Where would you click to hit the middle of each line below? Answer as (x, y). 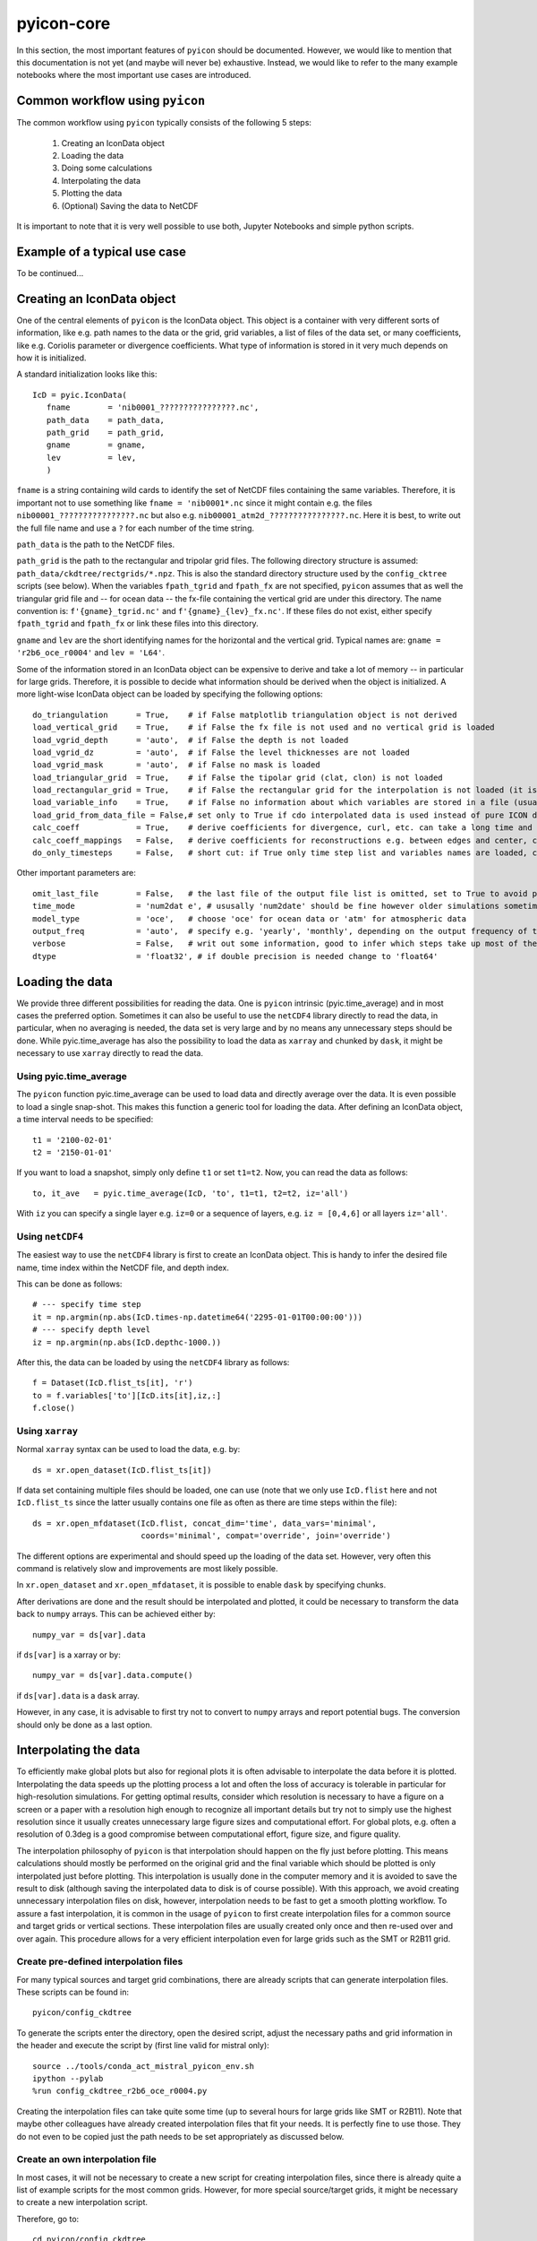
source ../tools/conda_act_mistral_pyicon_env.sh (144, 2066)
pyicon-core (64, 23)
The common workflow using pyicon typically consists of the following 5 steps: (164, 123)
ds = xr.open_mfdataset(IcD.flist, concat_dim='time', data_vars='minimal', (205, 1523)
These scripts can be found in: (73, 1992)
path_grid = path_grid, (106, 432)
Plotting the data (92, 194)
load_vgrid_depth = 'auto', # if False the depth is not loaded (191, 740)
